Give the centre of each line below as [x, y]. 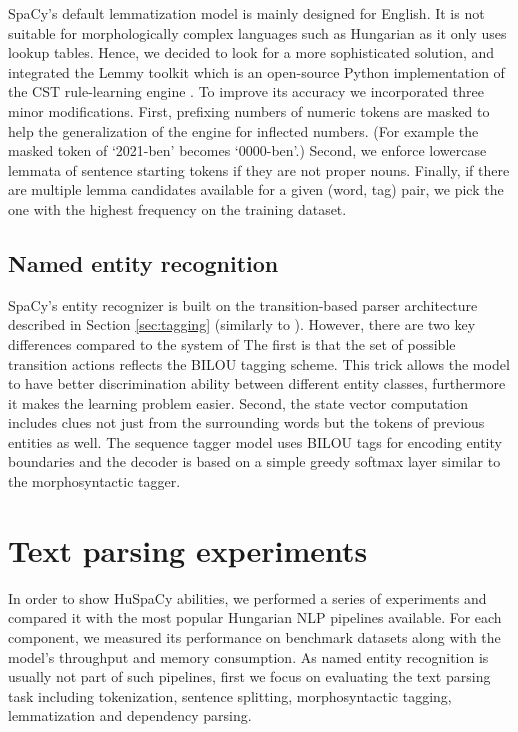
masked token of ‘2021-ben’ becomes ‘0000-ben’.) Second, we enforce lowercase [247, 150]
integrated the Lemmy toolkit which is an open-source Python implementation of [256, 71]
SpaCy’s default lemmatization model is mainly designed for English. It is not [246, 13]
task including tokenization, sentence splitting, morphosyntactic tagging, [230, 695]
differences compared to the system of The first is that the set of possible [232, 343]
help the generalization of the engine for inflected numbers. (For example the [243, 130]
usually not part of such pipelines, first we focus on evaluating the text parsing [249, 676]
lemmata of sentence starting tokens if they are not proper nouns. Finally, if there [259, 169]
